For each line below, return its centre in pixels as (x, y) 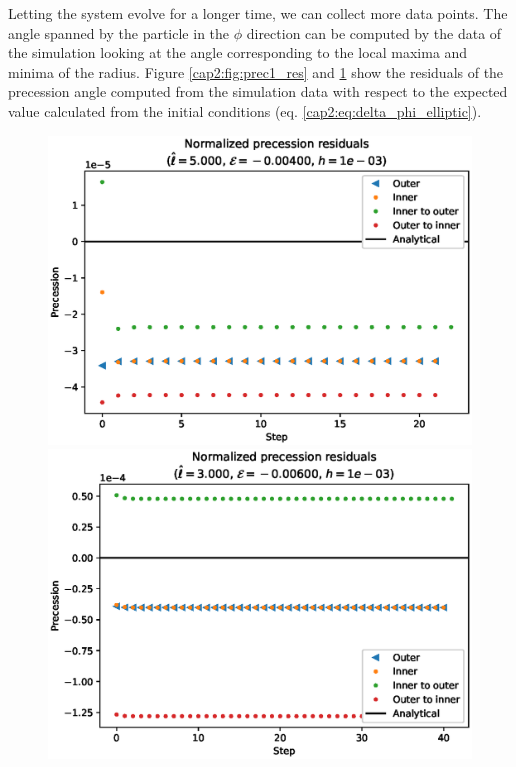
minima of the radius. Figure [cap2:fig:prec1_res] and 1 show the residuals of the (256, 71)
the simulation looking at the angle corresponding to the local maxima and (238, 52)
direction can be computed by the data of (374, 32)
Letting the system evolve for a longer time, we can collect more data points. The (258, 13)
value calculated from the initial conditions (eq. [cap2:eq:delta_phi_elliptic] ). (245, 110)
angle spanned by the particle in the (119, 32)
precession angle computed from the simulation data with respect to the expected (258, 91)
